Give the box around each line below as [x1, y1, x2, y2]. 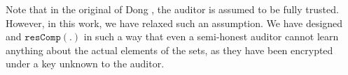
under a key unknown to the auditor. [6, 56, 165, 71]
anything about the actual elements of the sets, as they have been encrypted [6, 42, 333, 57]
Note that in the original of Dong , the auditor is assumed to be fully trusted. [6, 2, 339, 16]
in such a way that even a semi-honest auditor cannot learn [83, 29, 339, 44]
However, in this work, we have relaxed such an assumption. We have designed [6, 15, 343, 30]
